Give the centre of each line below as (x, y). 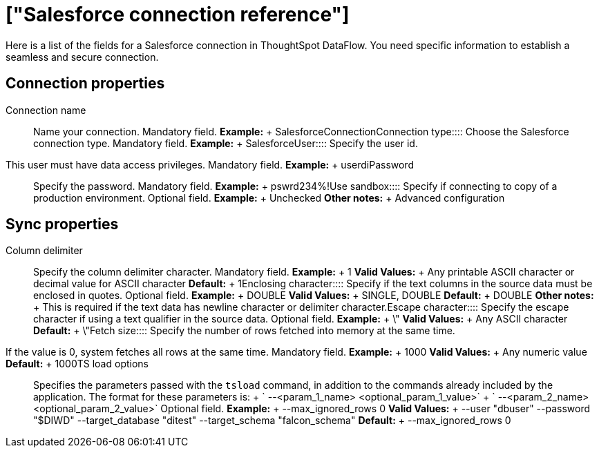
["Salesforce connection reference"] (178, 15)
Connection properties (85, 84)
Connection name (46, 110)
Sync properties (62, 224)
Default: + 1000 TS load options (77, 364)
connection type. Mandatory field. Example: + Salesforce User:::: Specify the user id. (226, 143)
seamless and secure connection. (82, 57)
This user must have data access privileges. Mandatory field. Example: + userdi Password (210, 164)
